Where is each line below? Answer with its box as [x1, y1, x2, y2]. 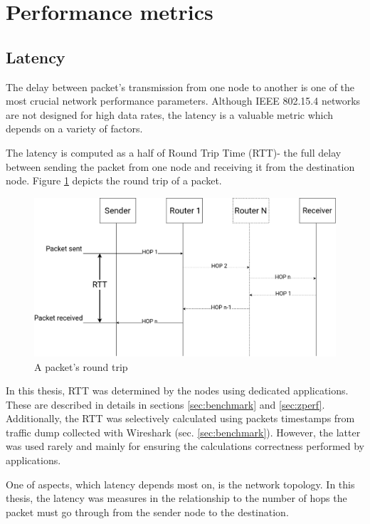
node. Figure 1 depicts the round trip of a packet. [6, 173, 222, 188]
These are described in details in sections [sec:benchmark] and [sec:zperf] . [6, 397, 325, 412]
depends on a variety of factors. [6, 121, 143, 136]
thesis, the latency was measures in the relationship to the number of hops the [6, 491, 347, 505]
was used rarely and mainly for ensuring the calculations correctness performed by [6, 439, 364, 454]
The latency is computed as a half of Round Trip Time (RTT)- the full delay [6, 145, 342, 159]
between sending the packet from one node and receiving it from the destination [6, 159, 355, 174]
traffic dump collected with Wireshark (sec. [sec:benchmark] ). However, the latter [6, 424, 361, 439]
